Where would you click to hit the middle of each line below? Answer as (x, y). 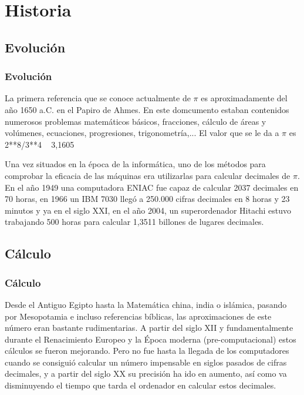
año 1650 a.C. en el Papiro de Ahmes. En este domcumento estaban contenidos (147, 109)
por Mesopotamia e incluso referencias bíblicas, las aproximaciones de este (138, 316)
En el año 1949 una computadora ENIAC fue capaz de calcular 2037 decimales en (152, 187)
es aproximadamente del (244, 98)
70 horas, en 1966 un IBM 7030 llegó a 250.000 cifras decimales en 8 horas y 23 (147, 199)
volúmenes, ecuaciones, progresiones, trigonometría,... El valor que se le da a (142, 133)
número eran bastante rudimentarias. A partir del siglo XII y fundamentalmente (149, 328)
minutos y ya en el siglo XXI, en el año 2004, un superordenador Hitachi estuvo (148, 210)
